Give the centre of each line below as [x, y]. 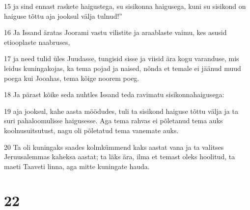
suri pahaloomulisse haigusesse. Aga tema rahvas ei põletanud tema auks [113, 121]
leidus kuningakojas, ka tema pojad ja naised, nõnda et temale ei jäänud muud [123, 68]
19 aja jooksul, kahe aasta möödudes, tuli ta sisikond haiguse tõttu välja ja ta [121, 111]
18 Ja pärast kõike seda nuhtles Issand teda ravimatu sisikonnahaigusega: [114, 94]
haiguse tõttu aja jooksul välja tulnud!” [63, 16]
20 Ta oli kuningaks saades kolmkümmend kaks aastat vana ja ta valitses [114, 147]
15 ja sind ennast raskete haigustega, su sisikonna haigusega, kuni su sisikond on [125, 6]
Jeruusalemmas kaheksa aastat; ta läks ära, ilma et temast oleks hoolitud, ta [120, 157]
